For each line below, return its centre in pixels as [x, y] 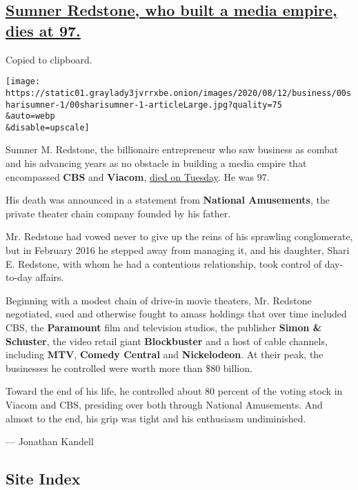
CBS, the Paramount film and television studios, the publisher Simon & [164, 327]
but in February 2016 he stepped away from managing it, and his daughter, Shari [178, 250]
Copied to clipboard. [49, 59]
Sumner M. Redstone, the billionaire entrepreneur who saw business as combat [172, 149]
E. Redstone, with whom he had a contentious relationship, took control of [164, 263]
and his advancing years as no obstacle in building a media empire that [156, 163]
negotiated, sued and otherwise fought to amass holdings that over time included [176, 314]
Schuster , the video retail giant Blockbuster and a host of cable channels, [167, 341]
